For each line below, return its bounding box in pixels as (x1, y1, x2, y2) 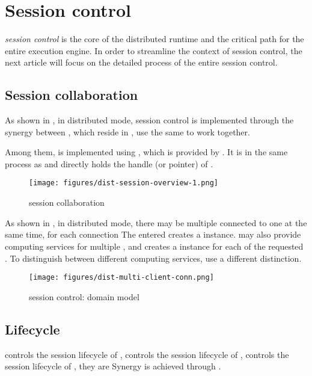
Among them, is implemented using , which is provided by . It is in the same (5, 146, 288, 158)
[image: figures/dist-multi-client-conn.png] (29, 273, 214, 282)
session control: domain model (29, 290, 139, 303)
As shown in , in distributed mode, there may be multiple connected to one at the (5, 216, 307, 229)
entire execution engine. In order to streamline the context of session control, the (5, 44, 302, 57)
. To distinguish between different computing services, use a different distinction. (5, 251, 302, 264)
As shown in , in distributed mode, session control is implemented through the (5, 114, 294, 126)
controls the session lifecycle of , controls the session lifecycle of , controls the (5, 348, 289, 360)
